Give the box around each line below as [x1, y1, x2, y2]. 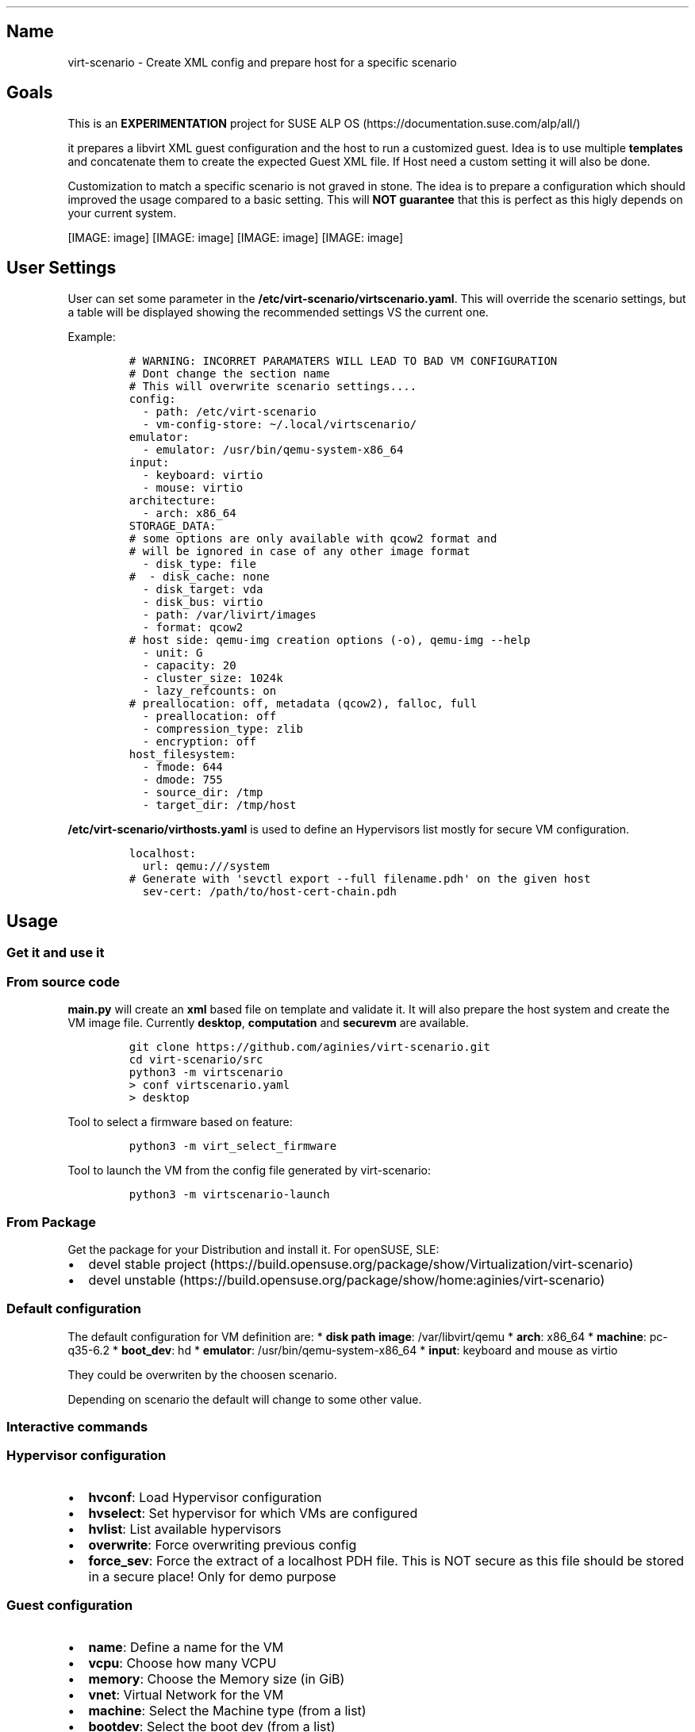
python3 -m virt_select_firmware [129, 1140, 337, 1153]
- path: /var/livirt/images [142, 607, 317, 621]
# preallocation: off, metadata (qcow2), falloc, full [129, 696, 478, 710]
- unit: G [142, 646, 203, 659]
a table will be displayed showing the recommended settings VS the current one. [67, 305, 489, 319]
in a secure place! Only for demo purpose [88, 1568, 336, 1584]
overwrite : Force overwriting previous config [88, 1536, 357, 1553]
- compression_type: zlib [142, 722, 303, 735]
